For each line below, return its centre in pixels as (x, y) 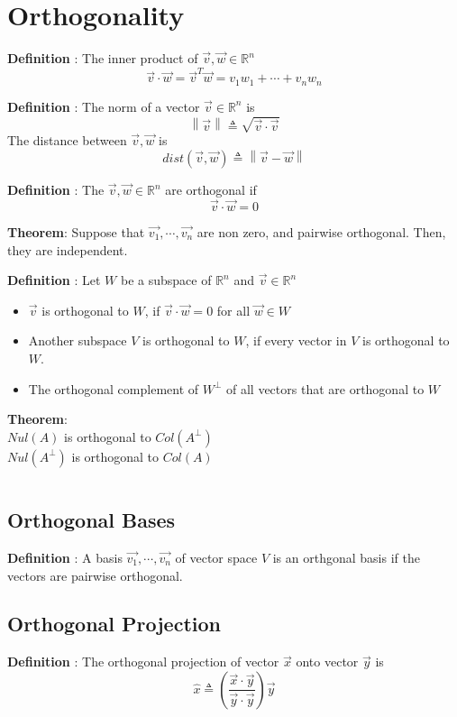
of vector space (216, 557)
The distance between (67, 140)
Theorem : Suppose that (76, 231)
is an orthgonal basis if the (346, 557)
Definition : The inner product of (103, 58)
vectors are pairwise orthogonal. (95, 575)
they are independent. (68, 249)
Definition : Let (54, 280)
